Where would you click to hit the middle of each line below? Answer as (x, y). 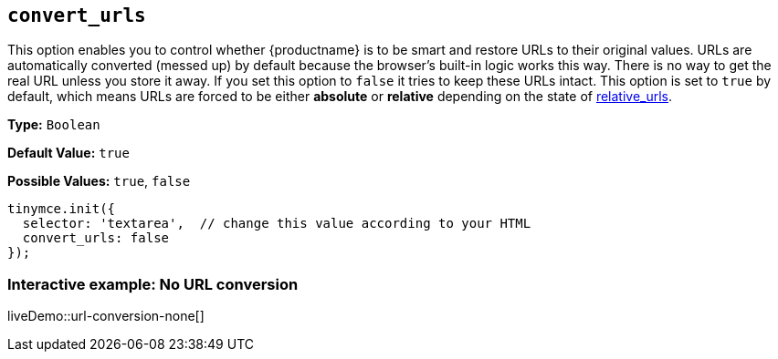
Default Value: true (68, 153)
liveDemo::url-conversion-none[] (106, 316)
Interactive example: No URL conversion (153, 284)
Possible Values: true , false (99, 181)
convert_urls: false (96, 238)
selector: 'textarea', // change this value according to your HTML (277, 224)
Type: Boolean (54, 125)
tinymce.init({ (62, 209)
